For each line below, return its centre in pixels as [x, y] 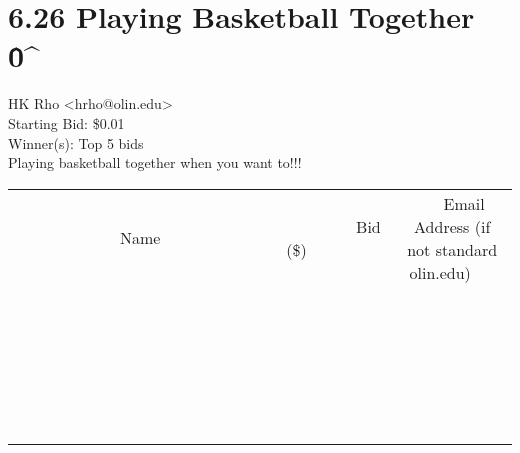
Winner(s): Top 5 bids [76, 142]
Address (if [452, 226]
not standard [452, 249]
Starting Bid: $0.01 [66, 122]
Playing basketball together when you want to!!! [155, 162]
